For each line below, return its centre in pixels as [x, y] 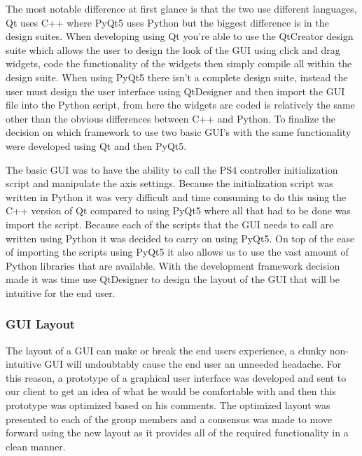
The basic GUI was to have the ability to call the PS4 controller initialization [172, 169]
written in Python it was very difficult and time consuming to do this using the [176, 196]
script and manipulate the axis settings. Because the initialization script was [169, 183]
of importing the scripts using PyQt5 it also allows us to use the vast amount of [177, 252]
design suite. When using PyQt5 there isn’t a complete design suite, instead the [177, 77]
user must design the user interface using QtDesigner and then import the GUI [175, 91]
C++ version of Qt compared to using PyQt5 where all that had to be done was [178, 210]
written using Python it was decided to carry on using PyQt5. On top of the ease [180, 238]
